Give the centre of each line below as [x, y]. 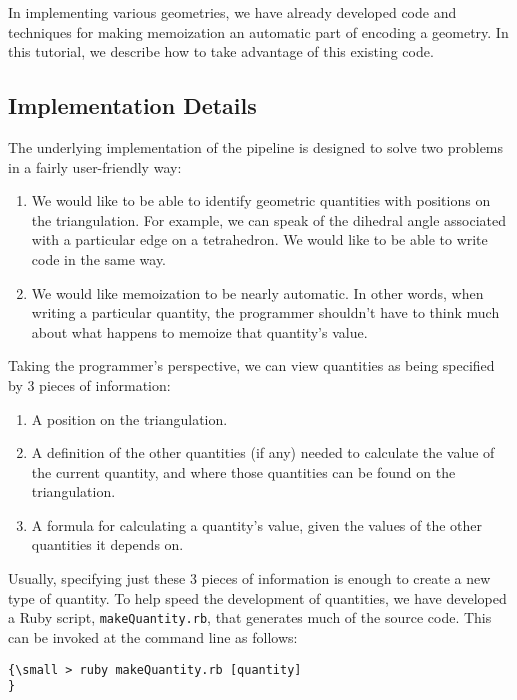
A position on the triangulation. [129, 418]
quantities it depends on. [107, 544]
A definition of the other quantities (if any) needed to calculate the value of [263, 452]
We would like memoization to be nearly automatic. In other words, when [257, 292]
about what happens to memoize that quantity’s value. [199, 331]
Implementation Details [132, 105]
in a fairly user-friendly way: [95, 166]
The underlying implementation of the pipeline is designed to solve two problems [256, 146]
